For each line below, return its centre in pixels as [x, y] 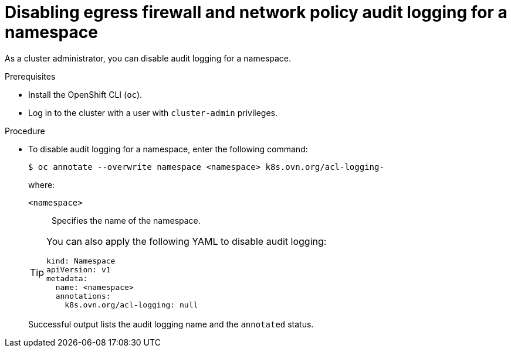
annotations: [83, 296]
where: [42, 184]
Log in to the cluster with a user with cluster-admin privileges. [153, 112]
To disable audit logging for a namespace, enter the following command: [168, 149]
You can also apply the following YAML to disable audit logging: [187, 241]
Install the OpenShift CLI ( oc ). [85, 94]
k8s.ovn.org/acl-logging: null [131, 305]
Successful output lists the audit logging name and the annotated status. [171, 324]
